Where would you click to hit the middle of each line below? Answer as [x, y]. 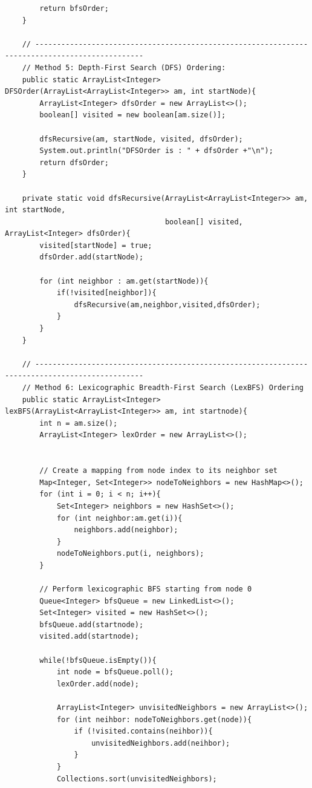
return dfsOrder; [74, 162]
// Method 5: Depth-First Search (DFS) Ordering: [124, 67]
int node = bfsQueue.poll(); [115, 672]
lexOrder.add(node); [98, 684]
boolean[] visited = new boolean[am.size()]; [133, 115]
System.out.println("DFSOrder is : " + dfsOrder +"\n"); [156, 151]
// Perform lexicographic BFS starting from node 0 [146, 589]
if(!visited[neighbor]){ [106, 293]
